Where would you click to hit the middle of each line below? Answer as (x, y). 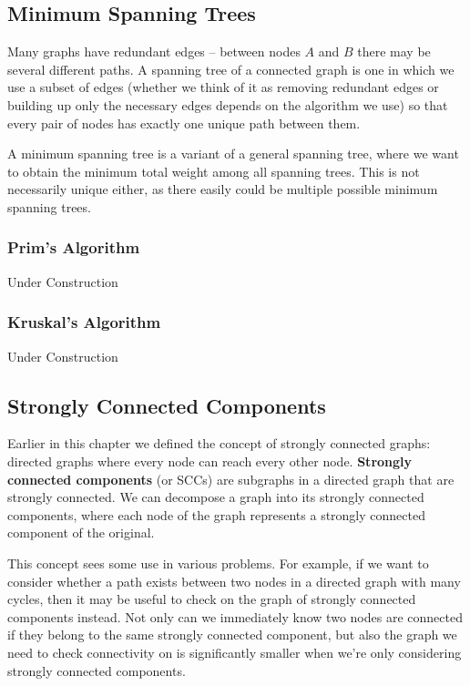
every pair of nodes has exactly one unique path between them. (184, 123)
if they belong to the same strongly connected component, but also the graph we (232, 635)
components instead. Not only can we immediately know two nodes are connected (235, 616)
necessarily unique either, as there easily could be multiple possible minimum (223, 189)
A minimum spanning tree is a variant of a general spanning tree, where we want (233, 154)
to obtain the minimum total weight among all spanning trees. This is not (214, 171)
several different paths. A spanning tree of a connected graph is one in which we (231, 69)
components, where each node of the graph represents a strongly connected (216, 514)
